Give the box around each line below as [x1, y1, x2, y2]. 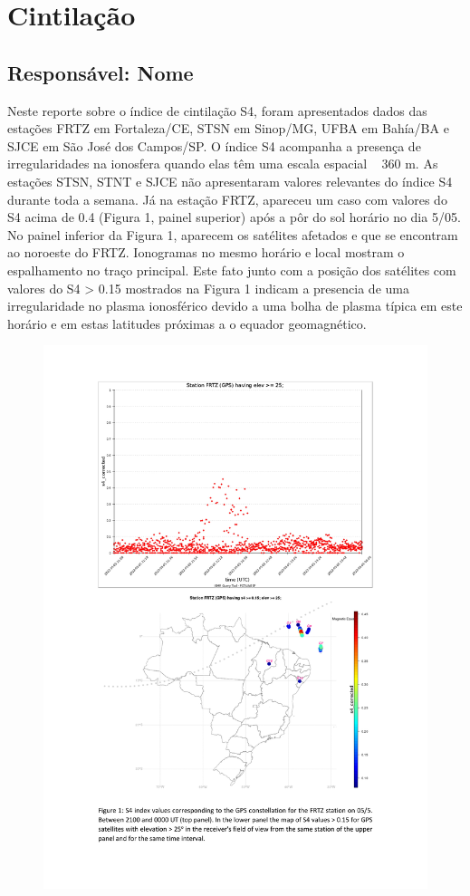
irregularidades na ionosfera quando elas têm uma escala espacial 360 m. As [7, 154, 438, 173]
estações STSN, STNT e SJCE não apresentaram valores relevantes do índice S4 [7, 171, 453, 190]
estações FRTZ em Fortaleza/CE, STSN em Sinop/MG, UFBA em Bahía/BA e [7, 119, 449, 138]
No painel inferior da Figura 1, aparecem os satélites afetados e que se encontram [7, 225, 458, 244]
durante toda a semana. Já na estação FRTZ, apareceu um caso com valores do [7, 189, 447, 208]
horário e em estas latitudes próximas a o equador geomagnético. [7, 313, 367, 332]
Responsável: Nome [7, 58, 194, 86]
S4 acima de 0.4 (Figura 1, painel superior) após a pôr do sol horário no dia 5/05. [7, 207, 461, 226]
